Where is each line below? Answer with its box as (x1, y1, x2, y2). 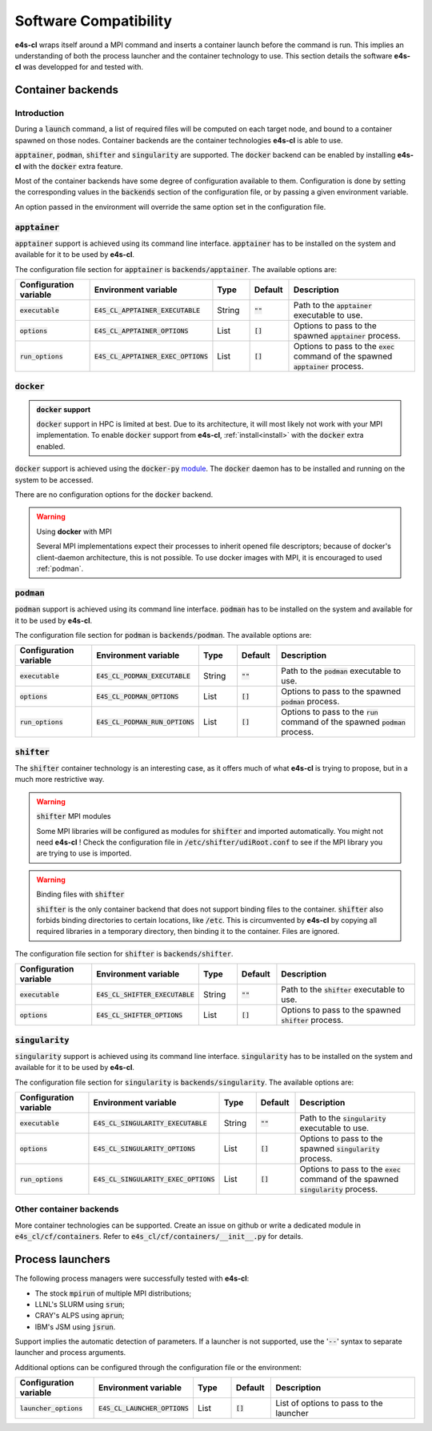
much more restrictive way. (14, 775, 105, 784)
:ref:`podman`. (36, 564, 84, 573)
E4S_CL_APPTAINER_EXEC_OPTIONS (94, 352, 208, 360)
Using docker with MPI (36, 527, 112, 536)
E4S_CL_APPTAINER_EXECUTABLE (94, 306, 201, 315)
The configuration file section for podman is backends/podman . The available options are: (14, 630, 312, 639)
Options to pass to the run (281, 707, 379, 718)
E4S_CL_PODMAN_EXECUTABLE (96, 671, 191, 680)
